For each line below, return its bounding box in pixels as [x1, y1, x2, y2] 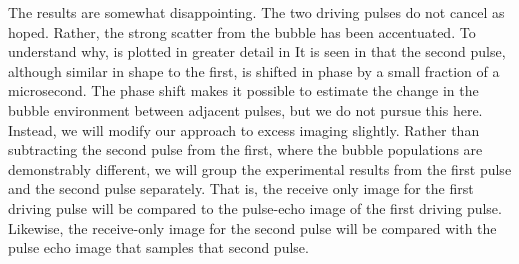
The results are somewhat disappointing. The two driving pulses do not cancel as [8, 2, 505, 22]
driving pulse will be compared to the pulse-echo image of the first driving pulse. [8, 197, 502, 218]
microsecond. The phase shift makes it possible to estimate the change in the [8, 80, 479, 101]
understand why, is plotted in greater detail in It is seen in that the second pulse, [8, 41, 506, 62]
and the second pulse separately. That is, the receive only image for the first [8, 178, 474, 199]
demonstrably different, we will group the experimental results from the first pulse [8, 158, 512, 179]
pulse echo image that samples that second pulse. [8, 237, 309, 258]
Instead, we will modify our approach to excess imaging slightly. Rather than [8, 119, 480, 140]
